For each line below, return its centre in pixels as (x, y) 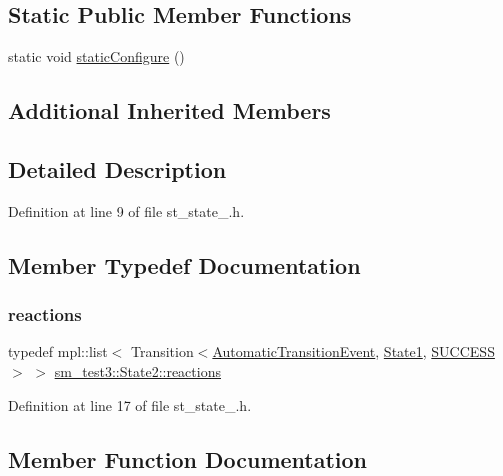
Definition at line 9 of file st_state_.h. (126, 210)
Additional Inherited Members (169, 110)
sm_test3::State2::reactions (137, 370)
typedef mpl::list (58, 351)
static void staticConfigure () (96, 56)
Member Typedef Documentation (184, 264)
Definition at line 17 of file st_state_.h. (130, 404)
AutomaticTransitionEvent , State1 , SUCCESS (353, 351)
